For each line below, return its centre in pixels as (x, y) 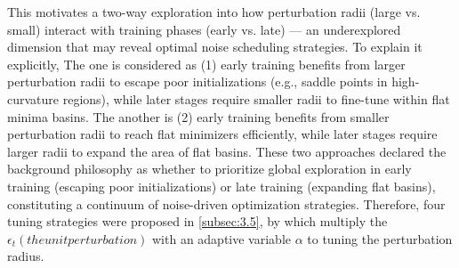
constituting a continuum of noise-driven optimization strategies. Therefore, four (226, 203)
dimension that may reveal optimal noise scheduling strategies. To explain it (215, 47)
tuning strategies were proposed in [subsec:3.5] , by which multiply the (197, 221)
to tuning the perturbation (380, 238)
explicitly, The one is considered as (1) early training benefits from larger (206, 64)
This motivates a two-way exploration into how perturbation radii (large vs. (214, 12)
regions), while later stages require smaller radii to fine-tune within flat (256, 98)
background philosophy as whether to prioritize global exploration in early (209, 169)
